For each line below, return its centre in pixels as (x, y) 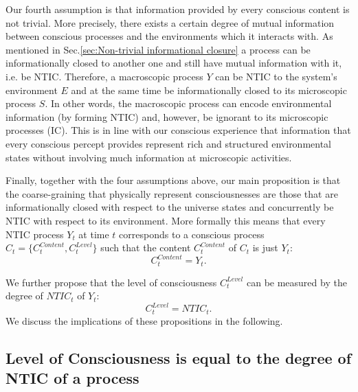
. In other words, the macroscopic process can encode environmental (188, 103)
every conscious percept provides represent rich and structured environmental (169, 143)
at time (94, 234)
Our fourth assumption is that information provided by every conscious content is (178, 9)
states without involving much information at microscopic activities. (149, 157)
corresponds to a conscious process (192, 234)
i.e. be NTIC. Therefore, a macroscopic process (104, 76)
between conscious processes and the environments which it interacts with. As (169, 36)
